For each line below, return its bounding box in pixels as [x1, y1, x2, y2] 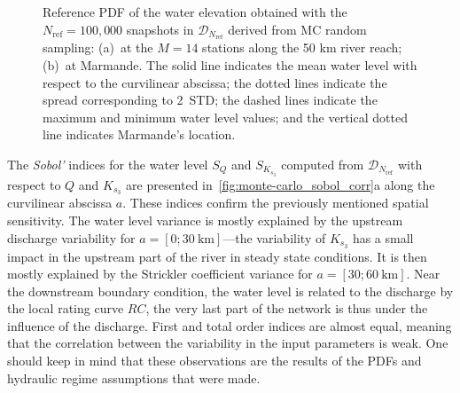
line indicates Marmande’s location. [43, 125, 236, 144]
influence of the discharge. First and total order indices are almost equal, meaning [7, 316, 452, 334]
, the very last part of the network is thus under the [145, 299, 428, 318]
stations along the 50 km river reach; [202, 38, 402, 57]
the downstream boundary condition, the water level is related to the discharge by [7, 281, 454, 300]
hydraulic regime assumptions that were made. [7, 368, 261, 387]
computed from [281, 155, 364, 174]
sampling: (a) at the [43, 38, 153, 57]
